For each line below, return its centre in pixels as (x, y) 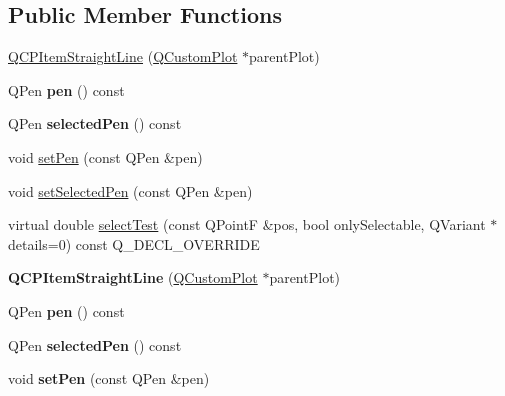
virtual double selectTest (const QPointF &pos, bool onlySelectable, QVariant (247, 224)
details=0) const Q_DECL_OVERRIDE (134, 243)
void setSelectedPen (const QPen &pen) (130, 190)
